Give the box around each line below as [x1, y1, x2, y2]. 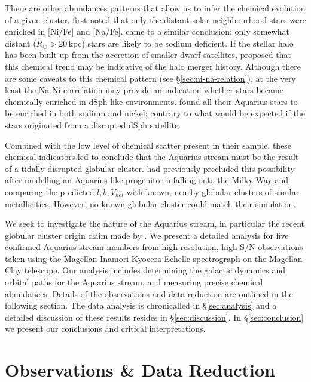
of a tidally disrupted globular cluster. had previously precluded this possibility [5, 162, 295, 174]
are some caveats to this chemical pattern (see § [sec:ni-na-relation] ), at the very [5, 72, 296, 84]
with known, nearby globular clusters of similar [126, 185, 300, 198]
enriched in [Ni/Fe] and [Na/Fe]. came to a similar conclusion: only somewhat [5, 25, 289, 38]
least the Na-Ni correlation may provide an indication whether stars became [5, 84, 283, 96]
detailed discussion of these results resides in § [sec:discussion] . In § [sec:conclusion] [5, 310, 304, 323]
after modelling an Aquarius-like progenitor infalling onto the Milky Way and [5, 174, 288, 186]
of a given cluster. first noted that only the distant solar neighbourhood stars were [5, 13, 306, 26]
